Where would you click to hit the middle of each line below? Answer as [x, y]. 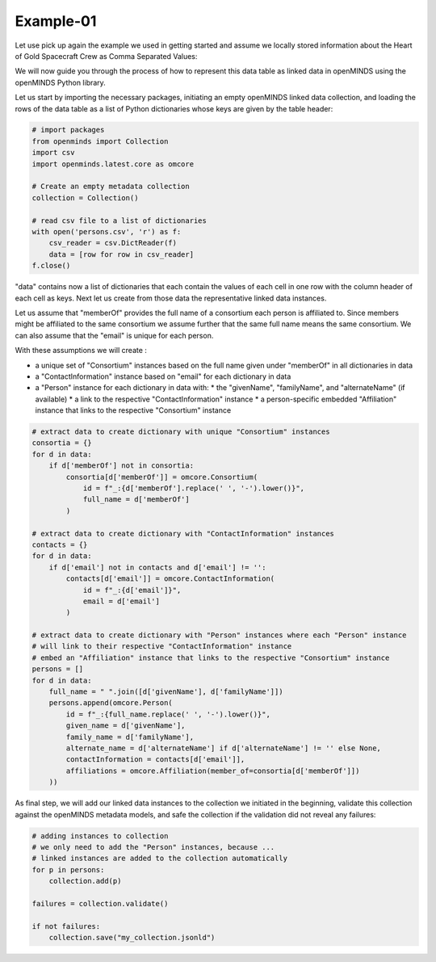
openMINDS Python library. [61, 82]
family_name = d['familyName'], [130, 737]
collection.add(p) [85, 881]
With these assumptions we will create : [81, 351]
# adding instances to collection [100, 836]
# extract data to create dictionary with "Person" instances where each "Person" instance [219, 635]
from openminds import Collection [100, 141]
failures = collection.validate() [100, 903]
